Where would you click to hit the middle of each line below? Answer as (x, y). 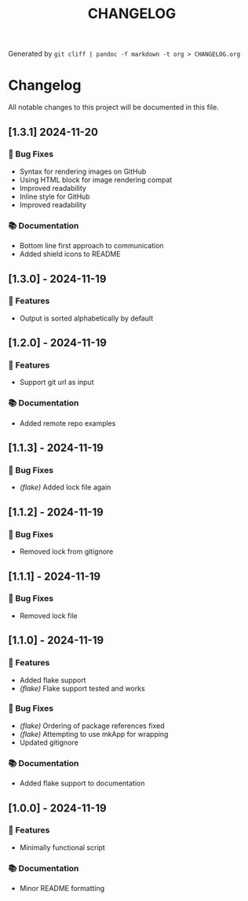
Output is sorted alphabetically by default (86, 318)
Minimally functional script (62, 847)
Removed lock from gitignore (66, 551)
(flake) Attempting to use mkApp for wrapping (94, 734)
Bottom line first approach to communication (91, 246)
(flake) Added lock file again (65, 487)
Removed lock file (48, 615)
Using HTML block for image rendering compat (96, 179)
